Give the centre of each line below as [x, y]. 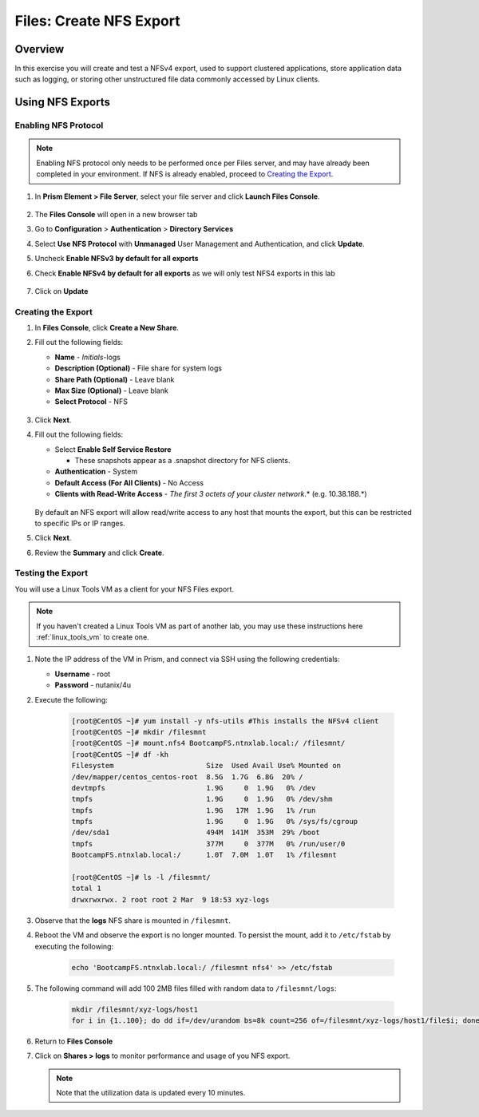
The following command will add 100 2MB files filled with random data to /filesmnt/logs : [186, 988]
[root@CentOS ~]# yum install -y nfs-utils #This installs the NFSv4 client [225, 721]
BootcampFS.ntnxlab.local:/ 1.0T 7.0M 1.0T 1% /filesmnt [204, 855]
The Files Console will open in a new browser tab [116, 214]
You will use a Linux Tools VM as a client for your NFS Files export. [125, 589]
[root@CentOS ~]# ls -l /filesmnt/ [141, 877]
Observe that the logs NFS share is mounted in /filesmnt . [133, 920]
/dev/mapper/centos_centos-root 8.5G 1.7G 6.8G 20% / [187, 777]
